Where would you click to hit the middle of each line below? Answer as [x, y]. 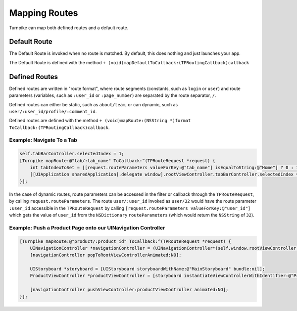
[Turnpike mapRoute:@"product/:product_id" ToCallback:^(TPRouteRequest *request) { [125, 241]
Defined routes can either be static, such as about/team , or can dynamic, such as [94, 104]
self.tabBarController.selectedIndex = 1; [72, 154]
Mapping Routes [44, 13]
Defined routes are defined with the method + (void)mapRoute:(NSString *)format [100, 121]
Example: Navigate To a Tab [43, 140]
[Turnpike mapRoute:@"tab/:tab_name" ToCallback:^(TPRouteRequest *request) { [117, 160]
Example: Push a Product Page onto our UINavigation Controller [87, 227]
